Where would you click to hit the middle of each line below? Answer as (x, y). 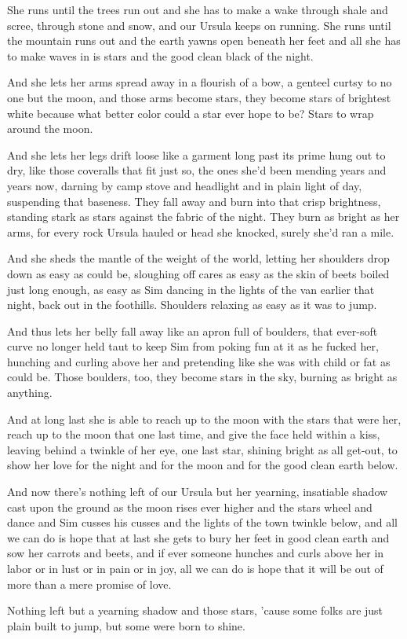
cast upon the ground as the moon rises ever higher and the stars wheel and (190, 507)
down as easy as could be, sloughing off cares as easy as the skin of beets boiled (198, 273)
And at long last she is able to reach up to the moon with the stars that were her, (204, 419)
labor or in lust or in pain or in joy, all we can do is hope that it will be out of (195, 568)
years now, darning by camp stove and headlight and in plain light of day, (185, 185)
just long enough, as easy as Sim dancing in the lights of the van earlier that (191, 289)
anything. (30, 393)
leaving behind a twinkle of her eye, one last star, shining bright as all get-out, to (202, 449)
